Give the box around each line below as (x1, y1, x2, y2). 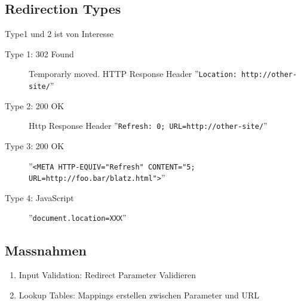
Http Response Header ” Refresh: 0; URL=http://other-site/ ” (29, 119, 268, 132)
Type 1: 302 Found (5, 47, 74, 60)
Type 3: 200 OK (5, 139, 64, 152)
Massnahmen (5, 241, 87, 259)
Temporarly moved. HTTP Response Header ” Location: (29, 67, 237, 80)
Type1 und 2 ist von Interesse (5, 27, 113, 40)
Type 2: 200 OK (5, 99, 64, 112)
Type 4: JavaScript (5, 191, 74, 204)
